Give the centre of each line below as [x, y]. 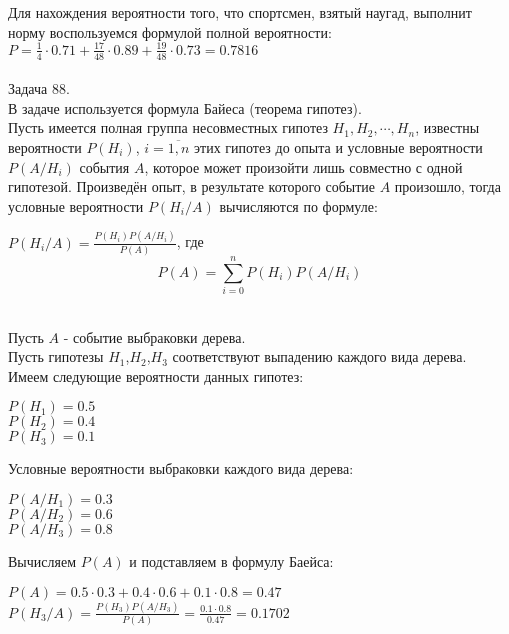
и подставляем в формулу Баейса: [231, 561]
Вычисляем [42, 561]
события [104, 166]
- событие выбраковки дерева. [154, 336]
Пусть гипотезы [56, 356]
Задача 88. [39, 88]
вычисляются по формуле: [298, 205]
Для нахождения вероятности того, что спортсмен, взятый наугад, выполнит [240, 12]
